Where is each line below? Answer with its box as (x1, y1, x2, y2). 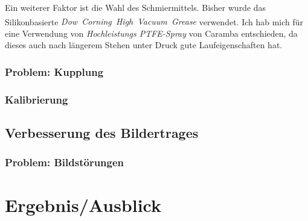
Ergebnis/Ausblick (5, 192, 162, 217)
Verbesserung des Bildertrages (5, 123, 199, 142)
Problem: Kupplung (5, 64, 104, 79)
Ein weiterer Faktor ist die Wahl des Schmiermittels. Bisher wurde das (5, 1, 266, 13)
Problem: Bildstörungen (5, 155, 124, 170)
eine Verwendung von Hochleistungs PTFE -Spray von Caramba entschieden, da (5, 26, 298, 39)
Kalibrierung (5, 92, 68, 107)
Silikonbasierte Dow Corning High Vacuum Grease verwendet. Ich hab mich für (5, 15, 304, 28)
